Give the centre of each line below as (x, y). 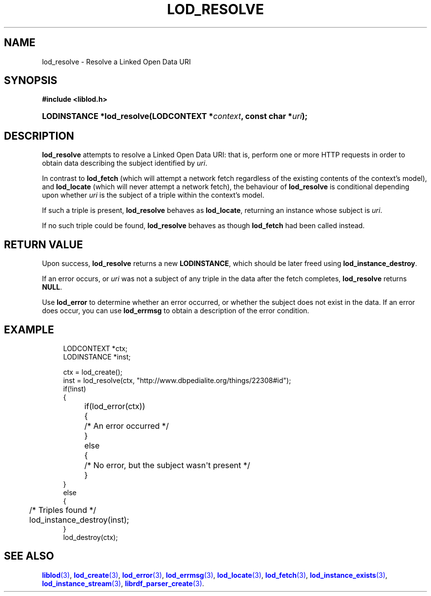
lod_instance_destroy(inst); (79, 520)
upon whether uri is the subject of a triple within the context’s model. (153, 195)
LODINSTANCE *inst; (97, 357)
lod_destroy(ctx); (91, 537)
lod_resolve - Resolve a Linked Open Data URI (116, 61)
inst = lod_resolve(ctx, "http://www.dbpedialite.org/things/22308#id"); (177, 380)
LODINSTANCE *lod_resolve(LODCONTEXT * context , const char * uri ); (175, 116)
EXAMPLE (29, 329)
